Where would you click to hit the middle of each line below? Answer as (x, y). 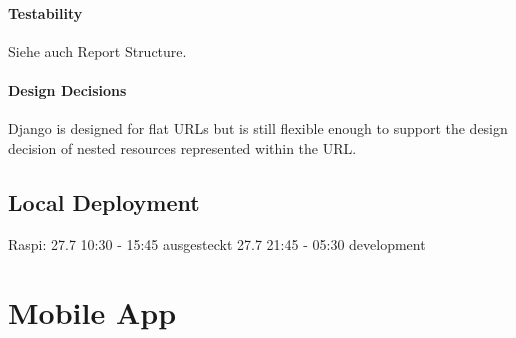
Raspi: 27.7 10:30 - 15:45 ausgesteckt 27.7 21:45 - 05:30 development (217, 243)
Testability (45, 12)
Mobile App (92, 312)
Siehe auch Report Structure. (97, 50)
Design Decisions (67, 89)
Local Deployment (104, 201)
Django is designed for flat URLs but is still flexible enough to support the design (258, 128)
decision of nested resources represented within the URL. (182, 147)
